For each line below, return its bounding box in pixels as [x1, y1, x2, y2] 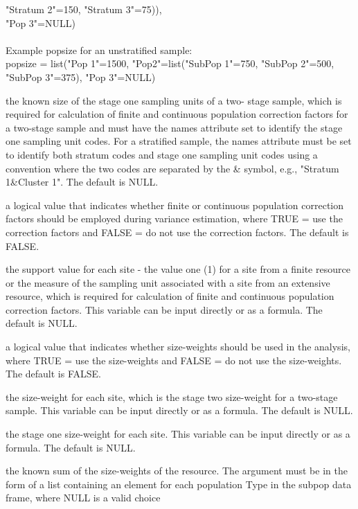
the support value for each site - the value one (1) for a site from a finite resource [6, 262, 350, 276]
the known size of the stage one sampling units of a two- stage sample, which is [6, 93, 342, 107]
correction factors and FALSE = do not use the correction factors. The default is [6, 224, 349, 239]
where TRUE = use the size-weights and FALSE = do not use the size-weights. [6, 352, 342, 367]
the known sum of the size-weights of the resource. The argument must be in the [6, 463, 348, 478]
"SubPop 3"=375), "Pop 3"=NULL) [6, 69, 156, 84]
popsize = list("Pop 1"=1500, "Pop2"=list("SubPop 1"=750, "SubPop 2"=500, [6, 56, 334, 71]
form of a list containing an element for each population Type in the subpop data [6, 476, 352, 491]
